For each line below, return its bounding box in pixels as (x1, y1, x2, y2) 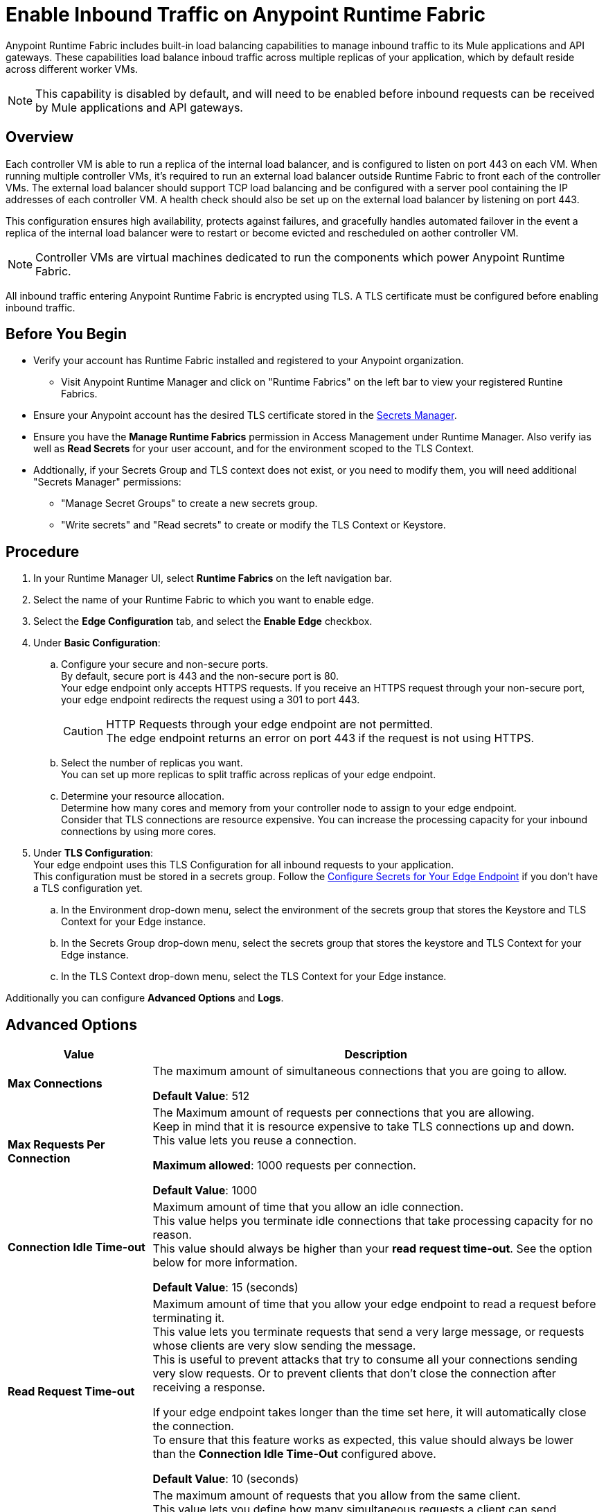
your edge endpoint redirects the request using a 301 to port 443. (61, 694, 360, 706)
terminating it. (152, 1311, 225, 1325)
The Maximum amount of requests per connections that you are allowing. (152, 1106, 535, 1120)
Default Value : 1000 (152, 1183, 258, 1198)
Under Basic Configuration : (33, 637, 161, 649)
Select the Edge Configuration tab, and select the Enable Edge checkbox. (33, 615, 373, 628)
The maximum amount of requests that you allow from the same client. (152, 1488, 521, 1503)
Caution (63, 724, 104, 739)
